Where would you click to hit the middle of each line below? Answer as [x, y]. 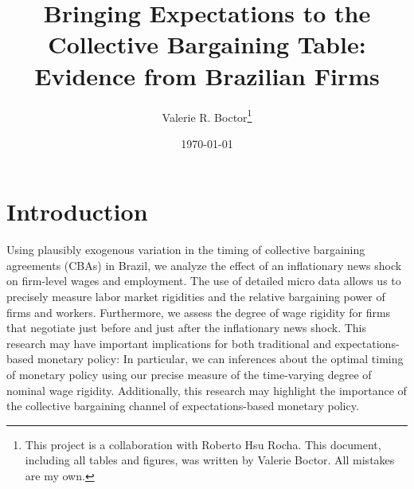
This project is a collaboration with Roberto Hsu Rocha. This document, [203, 444]
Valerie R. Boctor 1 [207, 115]
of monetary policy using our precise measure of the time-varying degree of [189, 375]
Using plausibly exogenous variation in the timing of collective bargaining [186, 250]
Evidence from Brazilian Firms [207, 75]
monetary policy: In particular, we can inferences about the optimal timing [220, 359]
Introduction [77, 211]
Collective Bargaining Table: [207, 44]
